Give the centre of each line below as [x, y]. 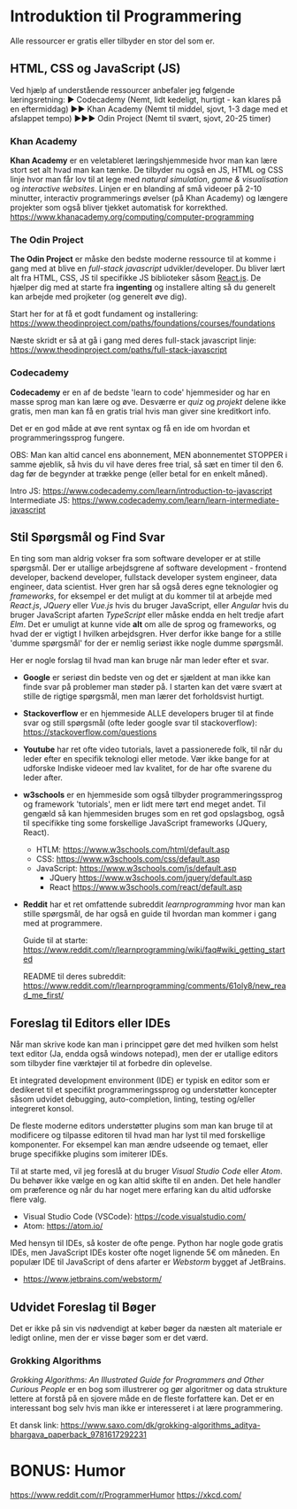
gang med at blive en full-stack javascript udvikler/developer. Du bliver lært [148, 268]
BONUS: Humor [68, 1470]
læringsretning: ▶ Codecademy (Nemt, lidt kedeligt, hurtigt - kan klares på [146, 99]
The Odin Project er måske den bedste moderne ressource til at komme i [143, 259]
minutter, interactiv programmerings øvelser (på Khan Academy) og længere [149, 198]
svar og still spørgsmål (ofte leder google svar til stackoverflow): [140, 723]
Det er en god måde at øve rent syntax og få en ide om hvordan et [130, 428]
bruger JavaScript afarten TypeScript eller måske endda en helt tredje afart [147, 615]
